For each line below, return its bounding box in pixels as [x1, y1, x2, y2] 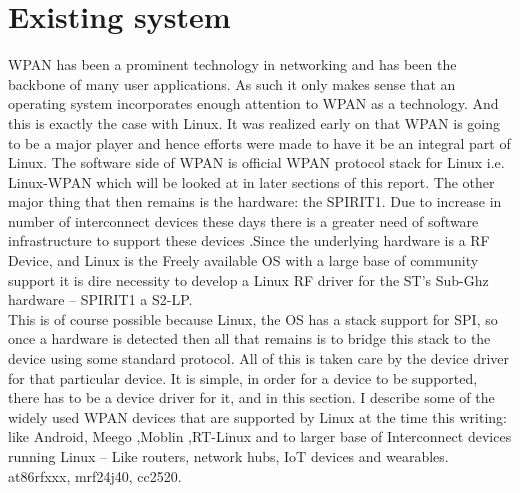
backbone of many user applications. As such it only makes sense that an [8, 73, 456, 94]
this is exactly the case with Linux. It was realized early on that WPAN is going [8, 112, 500, 133]
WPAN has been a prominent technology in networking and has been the [8, 54, 457, 75]
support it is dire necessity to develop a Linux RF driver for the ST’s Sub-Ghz [8, 269, 489, 290]
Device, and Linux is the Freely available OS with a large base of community [8, 250, 479, 271]
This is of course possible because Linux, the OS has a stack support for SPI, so [8, 308, 498, 329]
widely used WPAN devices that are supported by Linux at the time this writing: [8, 406, 507, 427]
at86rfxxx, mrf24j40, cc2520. [8, 465, 182, 486]
